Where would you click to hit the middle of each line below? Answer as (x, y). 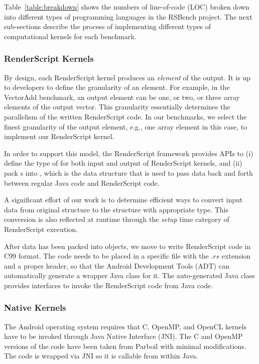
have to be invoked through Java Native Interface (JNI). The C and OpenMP (123, 336)
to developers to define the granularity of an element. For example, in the (117, 87)
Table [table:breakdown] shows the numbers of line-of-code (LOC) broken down (127, 7)
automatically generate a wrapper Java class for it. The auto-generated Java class (129, 275)
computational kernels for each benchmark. (70, 36)
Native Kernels (35, 308)
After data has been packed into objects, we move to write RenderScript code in (127, 246)
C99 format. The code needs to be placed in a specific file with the (106, 256)
